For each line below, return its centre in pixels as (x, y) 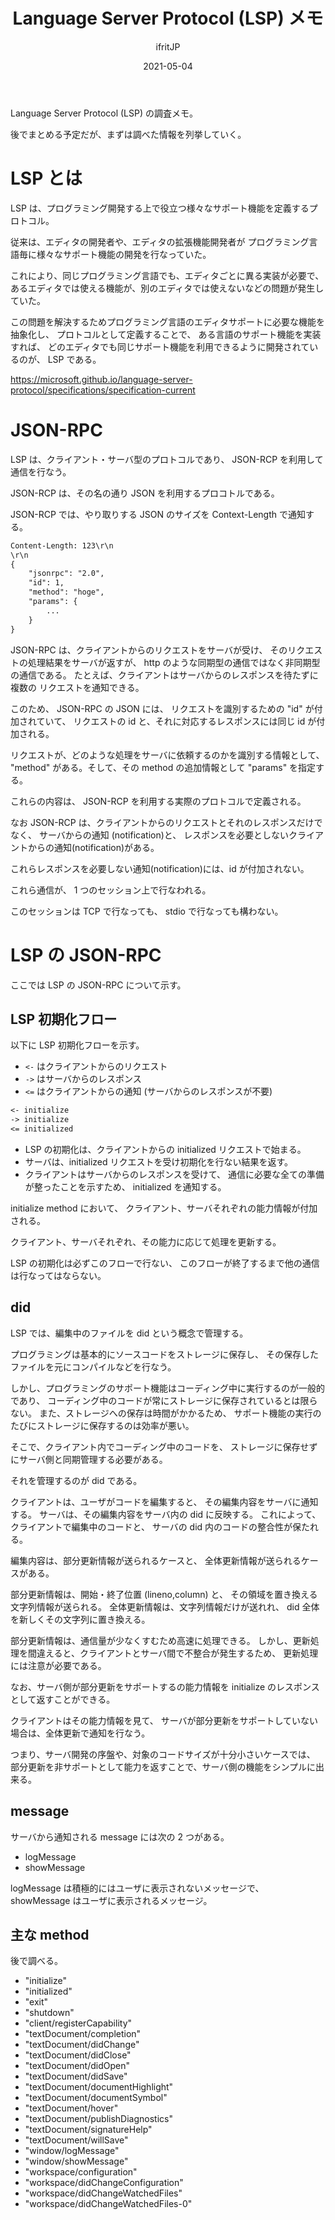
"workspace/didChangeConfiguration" (104, 2183)
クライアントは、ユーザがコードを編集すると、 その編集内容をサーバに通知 (164, 1501)
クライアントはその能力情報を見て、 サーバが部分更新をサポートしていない (164, 1720)
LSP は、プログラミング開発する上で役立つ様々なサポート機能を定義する (160, 208)
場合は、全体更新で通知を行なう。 (80, 1733)
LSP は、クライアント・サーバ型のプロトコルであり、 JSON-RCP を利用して (167, 459)
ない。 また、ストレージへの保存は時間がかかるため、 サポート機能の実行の (166, 1413)
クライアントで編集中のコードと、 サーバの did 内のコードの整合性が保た (160, 1526)
